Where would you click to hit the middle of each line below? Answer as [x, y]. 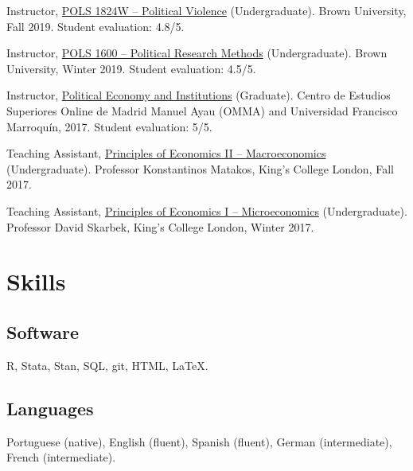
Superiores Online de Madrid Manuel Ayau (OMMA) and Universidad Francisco [202, 110]
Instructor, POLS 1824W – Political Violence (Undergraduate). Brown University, [206, 10]
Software [43, 331]
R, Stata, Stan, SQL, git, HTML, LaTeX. [107, 365]
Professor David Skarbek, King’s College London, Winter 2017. [160, 226]
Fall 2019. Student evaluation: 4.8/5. [95, 26]
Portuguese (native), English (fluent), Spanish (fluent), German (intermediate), [199, 441]
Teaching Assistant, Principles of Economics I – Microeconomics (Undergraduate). [207, 210]
